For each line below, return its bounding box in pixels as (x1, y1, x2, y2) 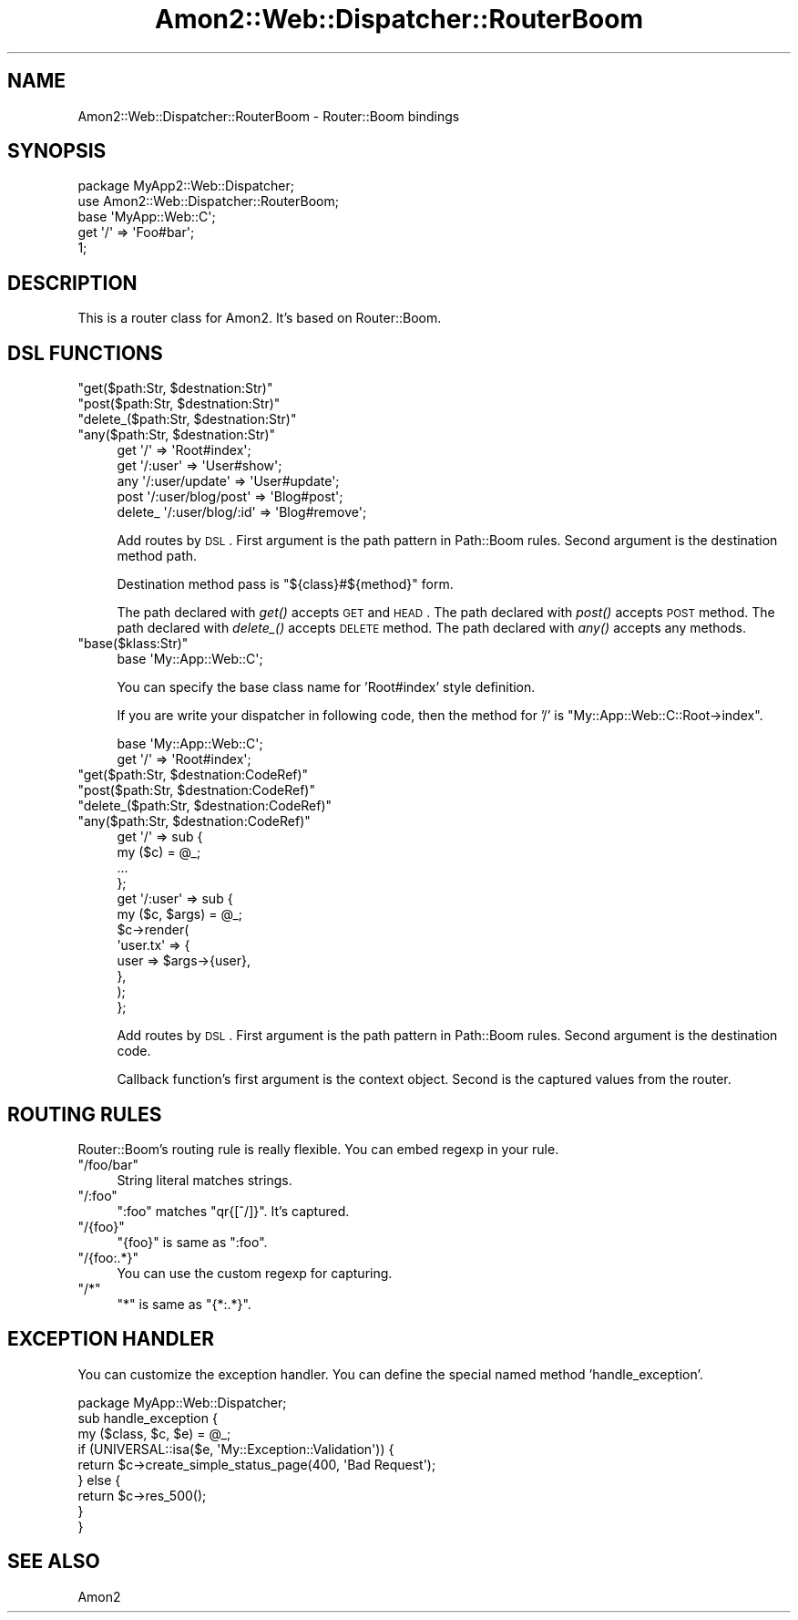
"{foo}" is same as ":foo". (117, 1233, 268, 1250)
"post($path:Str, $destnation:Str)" (77, 396, 281, 412)
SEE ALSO (7, 1550, 100, 1574)
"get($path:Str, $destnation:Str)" (77, 380, 273, 397)
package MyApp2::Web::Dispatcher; (77, 178, 294, 194)
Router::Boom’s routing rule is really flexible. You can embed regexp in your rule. (77, 1140, 559, 1157)
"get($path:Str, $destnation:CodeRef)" (77, 767, 309, 783)
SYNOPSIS (7, 139, 107, 163)
